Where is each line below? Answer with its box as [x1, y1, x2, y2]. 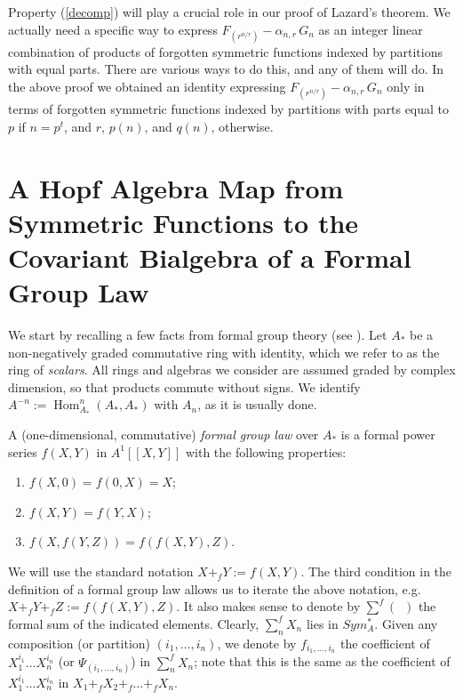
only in [387, 76, 425, 95]
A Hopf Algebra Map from [8, 169, 344, 205]
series [8, 442, 37, 461]
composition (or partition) [8, 633, 151, 652]
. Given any [374, 614, 438, 632]
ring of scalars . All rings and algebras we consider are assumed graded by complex [8, 360, 456, 379]
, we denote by [217, 633, 297, 652]
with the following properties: [185, 442, 347, 461]
